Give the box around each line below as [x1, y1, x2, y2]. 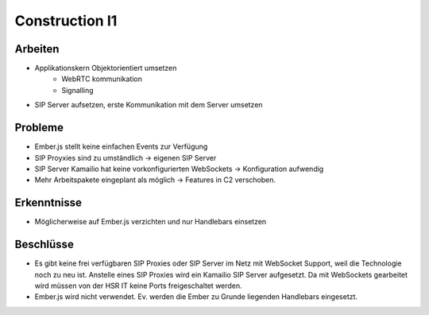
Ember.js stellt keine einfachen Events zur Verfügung [34, 142, 208, 151]
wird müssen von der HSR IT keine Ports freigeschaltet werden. [34, 281, 242, 290]
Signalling [61, 85, 95, 95]
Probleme [14, 121, 64, 134]
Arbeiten [14, 42, 60, 56]
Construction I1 [14, 12, 118, 29]
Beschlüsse [14, 238, 75, 251]
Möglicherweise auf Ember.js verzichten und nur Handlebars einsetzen [34, 217, 267, 227]
